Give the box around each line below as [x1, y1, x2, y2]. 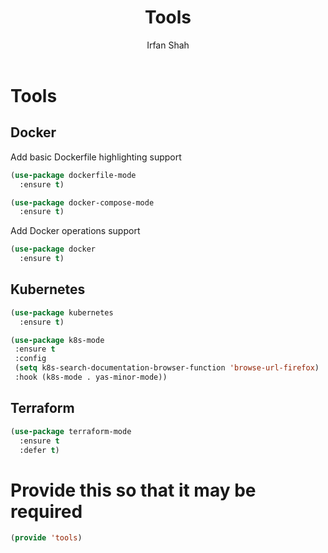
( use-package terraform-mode [10, 426, 132, 436]
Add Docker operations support [10, 225, 141, 237]
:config [14, 354, 47, 364]
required [10, 500, 83, 523]
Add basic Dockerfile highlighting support [10, 151, 182, 163]
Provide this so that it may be [10, 479, 257, 501]
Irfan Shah [146, 39, 190, 51]
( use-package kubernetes [10, 307, 114, 318]
